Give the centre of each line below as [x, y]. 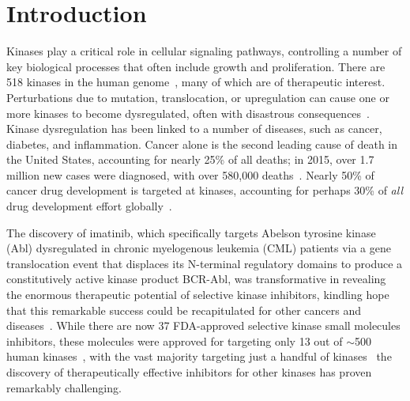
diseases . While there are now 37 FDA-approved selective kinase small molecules [203, 325]
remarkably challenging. [64, 387]
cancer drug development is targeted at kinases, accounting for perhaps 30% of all [205, 190]
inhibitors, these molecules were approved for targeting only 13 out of [175, 340]
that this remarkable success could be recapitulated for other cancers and [184, 310]
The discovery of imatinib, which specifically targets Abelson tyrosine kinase [191, 232]
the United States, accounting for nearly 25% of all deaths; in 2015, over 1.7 [190, 159]
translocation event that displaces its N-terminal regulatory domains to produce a [205, 263]
